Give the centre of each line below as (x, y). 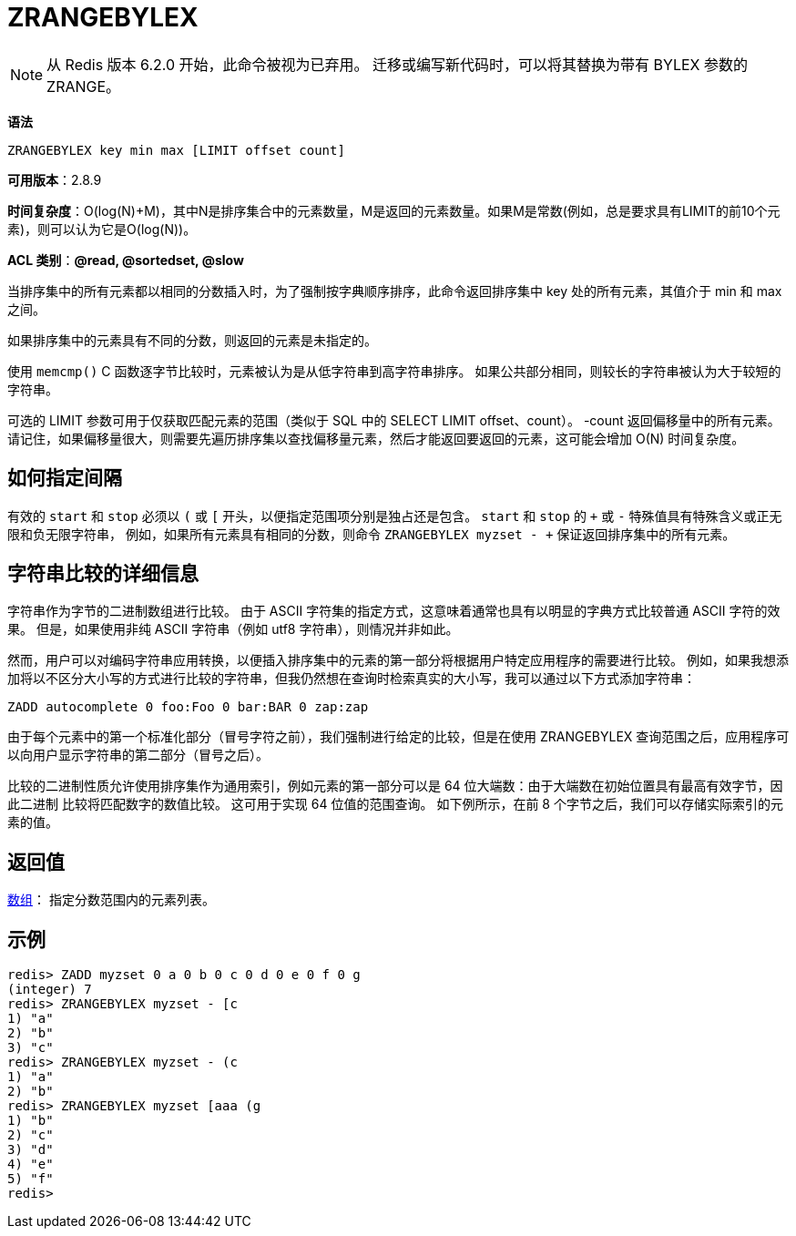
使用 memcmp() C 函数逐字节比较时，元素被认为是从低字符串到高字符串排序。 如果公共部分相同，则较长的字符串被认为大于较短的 (394, 371)
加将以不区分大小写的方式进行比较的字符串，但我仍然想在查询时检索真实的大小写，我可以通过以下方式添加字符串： (352, 679)
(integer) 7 (50, 990)
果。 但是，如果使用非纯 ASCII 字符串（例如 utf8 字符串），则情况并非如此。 (233, 629)
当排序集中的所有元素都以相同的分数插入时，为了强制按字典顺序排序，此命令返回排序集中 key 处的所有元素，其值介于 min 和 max (395, 291)
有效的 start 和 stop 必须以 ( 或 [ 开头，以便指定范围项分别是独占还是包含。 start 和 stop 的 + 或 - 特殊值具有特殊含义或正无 (395, 516)
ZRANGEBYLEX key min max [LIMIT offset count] (176, 150)
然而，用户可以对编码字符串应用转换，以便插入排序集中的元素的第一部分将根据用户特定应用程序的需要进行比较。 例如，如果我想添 (398, 660)
